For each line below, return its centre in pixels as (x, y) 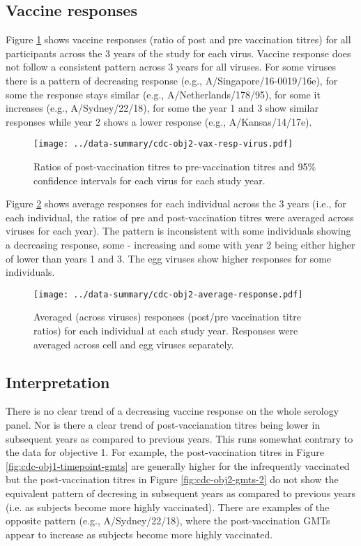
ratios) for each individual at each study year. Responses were (166, 331)
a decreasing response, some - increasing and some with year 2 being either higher (180, 244)
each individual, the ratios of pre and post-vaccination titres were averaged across (180, 217)
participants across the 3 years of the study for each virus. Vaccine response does (178, 53)
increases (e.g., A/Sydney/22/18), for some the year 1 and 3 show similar (162, 108)
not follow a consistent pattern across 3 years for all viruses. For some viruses (171, 67)
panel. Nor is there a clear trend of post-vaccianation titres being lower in (163, 425)
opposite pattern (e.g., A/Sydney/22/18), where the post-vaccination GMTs (168, 521)
